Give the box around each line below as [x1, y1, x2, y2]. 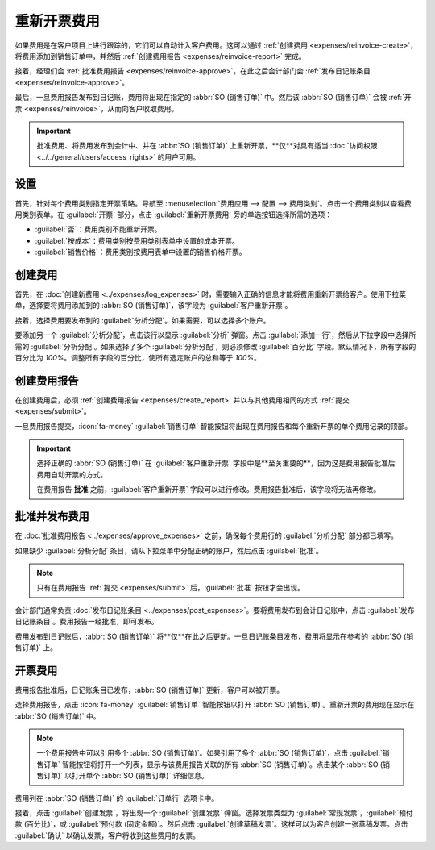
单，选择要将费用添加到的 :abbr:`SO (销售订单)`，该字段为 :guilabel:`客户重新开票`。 [14, 301, 292, 310]
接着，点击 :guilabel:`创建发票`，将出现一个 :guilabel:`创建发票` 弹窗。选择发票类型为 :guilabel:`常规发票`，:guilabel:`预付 [14, 807, 414, 818]
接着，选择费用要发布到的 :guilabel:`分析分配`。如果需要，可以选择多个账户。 [14, 315, 271, 325]
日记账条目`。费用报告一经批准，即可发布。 [14, 617, 159, 627]
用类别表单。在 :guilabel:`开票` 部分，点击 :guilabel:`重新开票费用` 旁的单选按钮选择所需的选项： [14, 210, 333, 219]
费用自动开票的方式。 [36, 469, 108, 479]
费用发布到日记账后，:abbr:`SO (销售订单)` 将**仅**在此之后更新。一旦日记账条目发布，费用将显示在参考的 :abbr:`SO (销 [14, 631, 414, 641]
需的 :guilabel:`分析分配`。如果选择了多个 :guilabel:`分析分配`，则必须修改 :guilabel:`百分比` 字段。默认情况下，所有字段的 [14, 341, 416, 351]
